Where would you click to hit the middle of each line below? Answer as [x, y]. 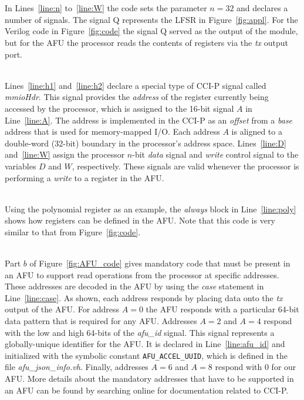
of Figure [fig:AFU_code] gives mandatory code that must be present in [160, 263]
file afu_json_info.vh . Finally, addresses [77, 367]
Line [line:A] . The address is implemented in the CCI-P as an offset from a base [149, 120]
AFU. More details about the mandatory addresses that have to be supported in [149, 379]
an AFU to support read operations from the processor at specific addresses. [142, 274]
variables [21, 166]
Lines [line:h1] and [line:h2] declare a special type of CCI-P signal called [136, 85]
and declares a [262, 8]
